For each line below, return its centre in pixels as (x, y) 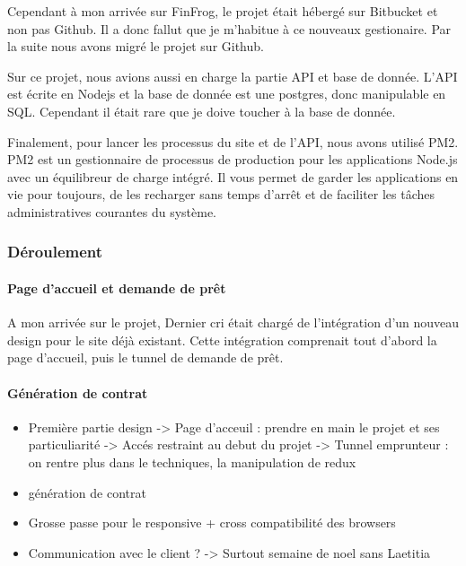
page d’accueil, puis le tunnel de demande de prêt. (145, 357)
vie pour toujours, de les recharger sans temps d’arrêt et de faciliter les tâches (221, 194)
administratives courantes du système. (112, 211)
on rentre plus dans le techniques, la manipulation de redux (192, 462)
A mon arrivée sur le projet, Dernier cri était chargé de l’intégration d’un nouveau (233, 322)
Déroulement (55, 252)
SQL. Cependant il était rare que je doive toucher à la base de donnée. (202, 111)
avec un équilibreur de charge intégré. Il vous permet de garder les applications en (233, 176)
